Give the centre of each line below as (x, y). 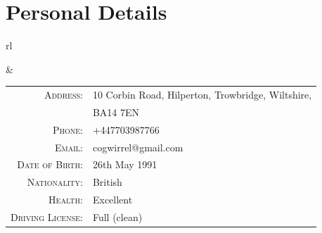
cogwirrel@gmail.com (138, 147)
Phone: (67, 129)
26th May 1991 (125, 164)
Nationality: (55, 182)
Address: (63, 95)
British (107, 182)
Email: (69, 147)
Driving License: (47, 216)
